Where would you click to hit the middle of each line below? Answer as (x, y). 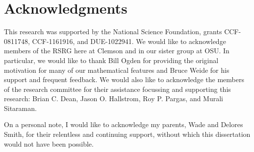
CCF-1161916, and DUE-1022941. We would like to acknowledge (129, 41)
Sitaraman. (20, 108)
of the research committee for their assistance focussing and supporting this (117, 89)
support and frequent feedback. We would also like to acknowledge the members (124, 79)
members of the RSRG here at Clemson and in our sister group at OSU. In (117, 51)
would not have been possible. (49, 143)
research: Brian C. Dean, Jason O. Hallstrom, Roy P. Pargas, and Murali (114, 98)
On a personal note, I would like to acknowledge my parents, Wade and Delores (124, 124)
